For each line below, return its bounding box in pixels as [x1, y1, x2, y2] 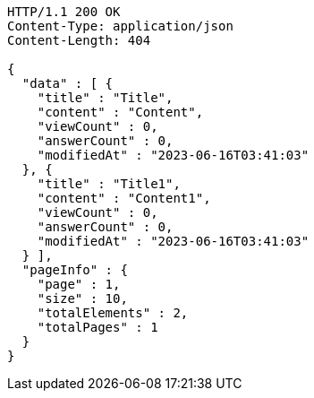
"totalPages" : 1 [37, 320, 158, 334]
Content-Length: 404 [7, 33, 151, 48]
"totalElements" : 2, [37, 306, 189, 320]
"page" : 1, [37, 277, 121, 291]
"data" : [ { [21, 76, 114, 91]
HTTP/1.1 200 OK [7, 4, 121, 19]
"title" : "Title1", [37, 177, 181, 191]
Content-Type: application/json [7, 19, 233, 33]
